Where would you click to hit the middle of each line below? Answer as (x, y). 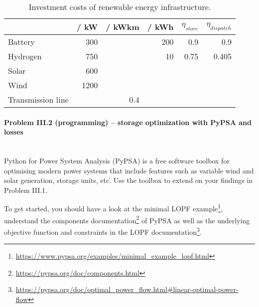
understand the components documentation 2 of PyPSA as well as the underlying (127, 219)
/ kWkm (123, 27)
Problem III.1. (26, 190)
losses (14, 132)
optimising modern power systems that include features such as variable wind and (129, 170)
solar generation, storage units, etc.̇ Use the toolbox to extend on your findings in (129, 180)
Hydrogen (25, 56)
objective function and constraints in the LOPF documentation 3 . (103, 231)
